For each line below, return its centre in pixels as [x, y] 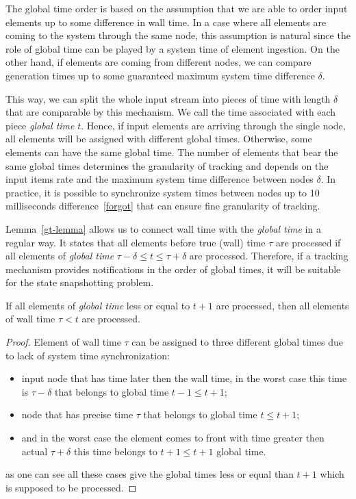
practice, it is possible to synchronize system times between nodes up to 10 [163, 192]
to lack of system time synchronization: [88, 355]
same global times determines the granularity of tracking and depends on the [167, 165]
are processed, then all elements [282, 305]
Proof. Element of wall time [63, 342]
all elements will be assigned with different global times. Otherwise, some [159, 139]
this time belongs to [115, 451]
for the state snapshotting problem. [80, 282]
